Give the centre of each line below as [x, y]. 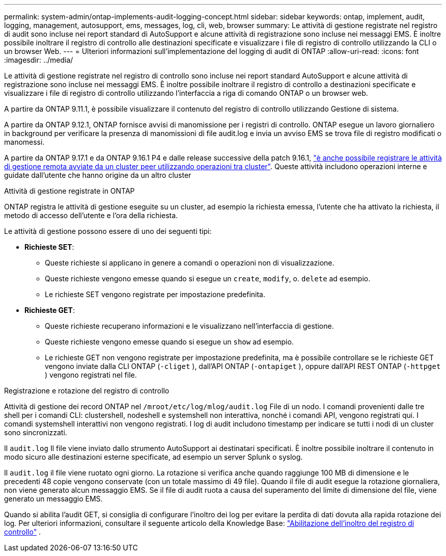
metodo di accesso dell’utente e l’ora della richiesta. [91, 215]
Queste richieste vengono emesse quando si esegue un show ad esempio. [169, 342]
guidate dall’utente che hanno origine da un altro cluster [98, 175]
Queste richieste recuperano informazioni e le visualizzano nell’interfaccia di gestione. [189, 326]
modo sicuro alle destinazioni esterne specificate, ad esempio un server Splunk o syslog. [154, 457]
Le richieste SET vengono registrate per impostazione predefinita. [155, 294]
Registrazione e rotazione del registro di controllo [87, 391]
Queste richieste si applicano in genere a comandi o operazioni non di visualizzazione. [190, 263]
